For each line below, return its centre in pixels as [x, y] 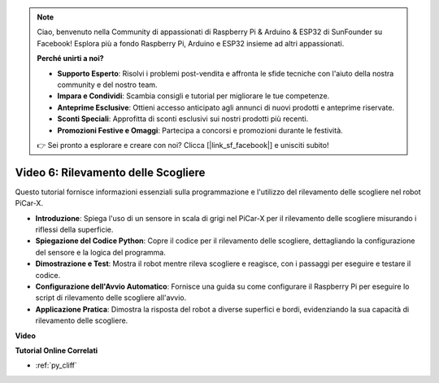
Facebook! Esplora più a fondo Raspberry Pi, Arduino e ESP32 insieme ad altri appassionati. [191, 43]
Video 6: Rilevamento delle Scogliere [110, 172]
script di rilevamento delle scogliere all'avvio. [111, 298]
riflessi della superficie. [74, 229]
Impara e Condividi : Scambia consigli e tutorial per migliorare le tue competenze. [193, 96]
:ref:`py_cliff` [56, 365]
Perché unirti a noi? [71, 59]
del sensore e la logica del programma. [100, 252]
